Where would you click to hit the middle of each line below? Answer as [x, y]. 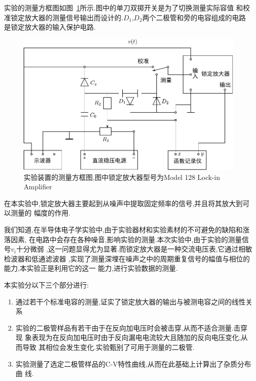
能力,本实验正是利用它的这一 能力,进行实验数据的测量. [91, 268]
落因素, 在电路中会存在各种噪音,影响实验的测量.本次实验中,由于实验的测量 [123, 239]
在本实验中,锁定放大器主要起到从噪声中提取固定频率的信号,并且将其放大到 [123, 203]
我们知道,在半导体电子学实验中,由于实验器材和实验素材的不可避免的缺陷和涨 [127, 230]
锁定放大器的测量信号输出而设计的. [67, 17]
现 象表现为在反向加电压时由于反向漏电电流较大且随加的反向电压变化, [128, 337]
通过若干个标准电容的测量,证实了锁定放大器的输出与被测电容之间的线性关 [134, 301]
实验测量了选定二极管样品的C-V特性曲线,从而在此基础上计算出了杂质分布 [133, 363]
